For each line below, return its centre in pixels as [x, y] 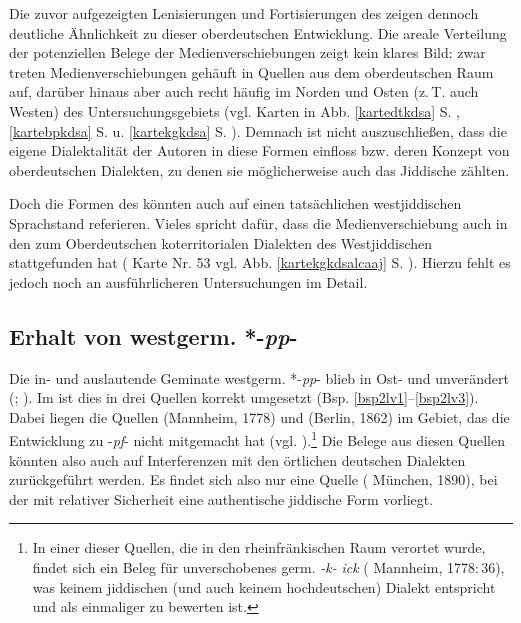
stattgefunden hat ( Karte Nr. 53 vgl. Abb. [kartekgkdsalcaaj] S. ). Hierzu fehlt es [260, 262]
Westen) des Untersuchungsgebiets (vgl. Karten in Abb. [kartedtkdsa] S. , [234, 110]
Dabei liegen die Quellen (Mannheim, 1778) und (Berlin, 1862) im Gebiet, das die [259, 416]
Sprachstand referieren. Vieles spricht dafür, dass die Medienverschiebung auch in [258, 222]
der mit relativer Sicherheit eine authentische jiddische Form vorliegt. [221, 498]
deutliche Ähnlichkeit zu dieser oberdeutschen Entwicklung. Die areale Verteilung [258, 32]
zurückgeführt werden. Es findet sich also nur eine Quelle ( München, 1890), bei [253, 479]
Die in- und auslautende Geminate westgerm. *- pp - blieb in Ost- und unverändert [259, 377]
